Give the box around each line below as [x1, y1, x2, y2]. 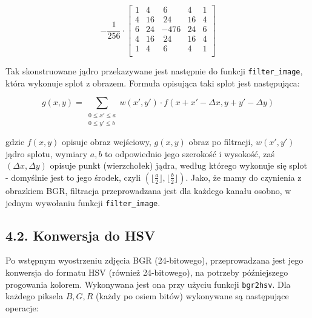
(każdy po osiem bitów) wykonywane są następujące [96, 290, 289, 302]
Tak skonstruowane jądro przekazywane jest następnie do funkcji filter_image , [5, 65, 303, 77]
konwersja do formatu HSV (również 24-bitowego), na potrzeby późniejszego [5, 266, 288, 279]
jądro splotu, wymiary [5, 147, 88, 160]
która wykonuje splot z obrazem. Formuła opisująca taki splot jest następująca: [5, 76, 300, 89]
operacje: [5, 301, 39, 314]
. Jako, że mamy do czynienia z [185, 170, 302, 183]
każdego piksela [5, 290, 63, 302]
